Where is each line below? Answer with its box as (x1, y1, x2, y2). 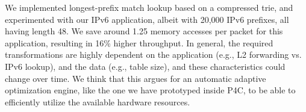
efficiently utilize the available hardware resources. (5, 95, 190, 108)
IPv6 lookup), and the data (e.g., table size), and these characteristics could (5, 60, 286, 72)
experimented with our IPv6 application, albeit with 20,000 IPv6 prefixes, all (5, 13, 289, 25)
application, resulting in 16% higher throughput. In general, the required (5, 36, 273, 49)
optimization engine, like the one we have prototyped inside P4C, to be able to (5, 84, 296, 96)
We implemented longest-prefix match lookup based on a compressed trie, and (5, 1, 293, 13)
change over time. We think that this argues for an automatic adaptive (5, 72, 266, 84)
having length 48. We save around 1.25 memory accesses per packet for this (5, 25, 283, 37)
